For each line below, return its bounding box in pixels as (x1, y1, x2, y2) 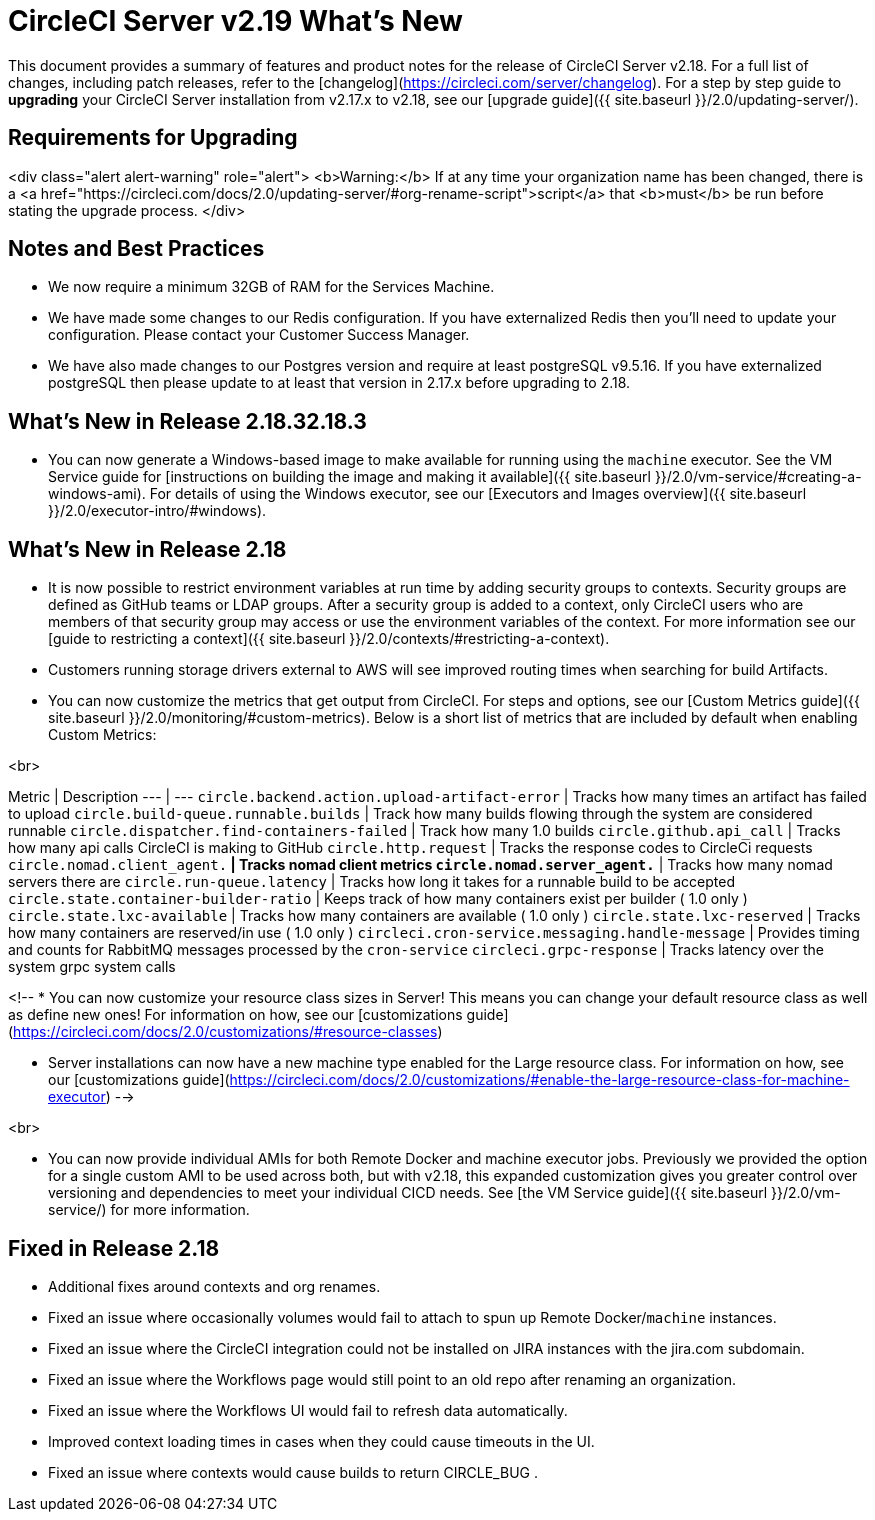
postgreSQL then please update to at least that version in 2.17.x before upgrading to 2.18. (48, 374, 631, 392)
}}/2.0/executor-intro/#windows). (48, 502, 267, 520)
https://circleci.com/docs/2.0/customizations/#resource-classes (13, 1023, 438, 1041)
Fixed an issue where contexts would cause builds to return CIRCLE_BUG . (48, 1463, 538, 1481)
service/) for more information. (48, 1201, 250, 1219)
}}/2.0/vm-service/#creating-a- (654, 468, 862, 486)
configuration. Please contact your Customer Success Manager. (48, 326, 470, 344)
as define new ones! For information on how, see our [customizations (8, 1006, 463, 1024)
